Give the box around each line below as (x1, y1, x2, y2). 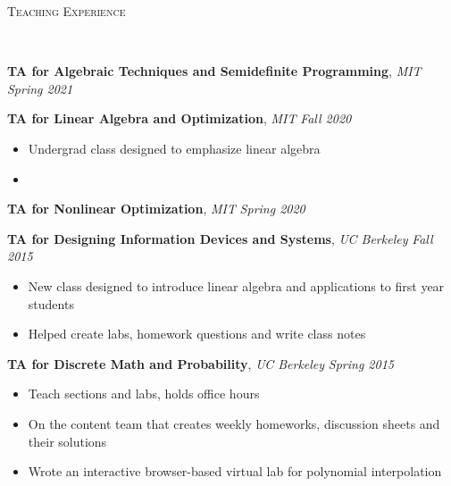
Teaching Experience (7, 2, 126, 20)
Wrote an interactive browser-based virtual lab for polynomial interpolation (28, 462, 442, 481)
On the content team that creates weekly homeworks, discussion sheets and (28, 414, 440, 432)
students (28, 294, 74, 313)
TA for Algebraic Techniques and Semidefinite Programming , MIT (7, 62, 422, 80)
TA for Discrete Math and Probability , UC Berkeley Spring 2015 (7, 354, 394, 373)
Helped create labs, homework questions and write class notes (28, 324, 366, 343)
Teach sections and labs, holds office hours (28, 384, 260, 403)
